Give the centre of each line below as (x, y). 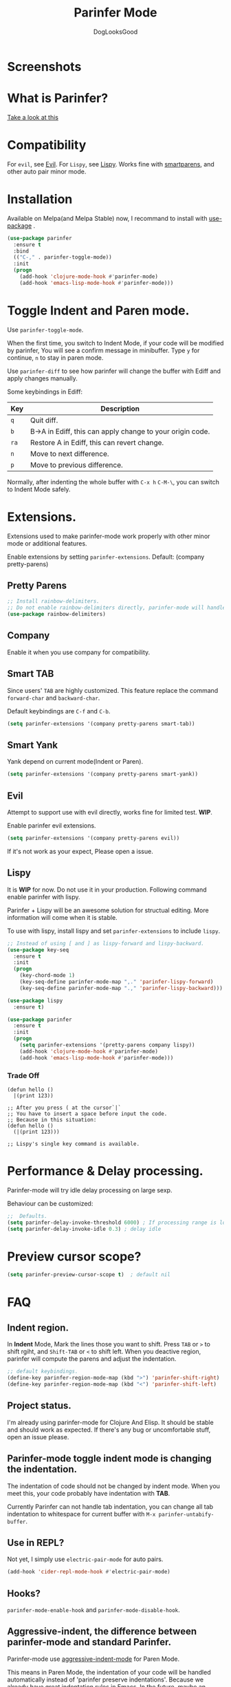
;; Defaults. (27, 1216)
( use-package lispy (35, 1000)
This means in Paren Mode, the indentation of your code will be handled (109, 1672)
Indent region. (38, 1328)
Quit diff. (44, 420)
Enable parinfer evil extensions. (52, 826)
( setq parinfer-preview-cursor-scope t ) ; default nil (89, 1275)
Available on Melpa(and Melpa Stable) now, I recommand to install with (107, 218)
